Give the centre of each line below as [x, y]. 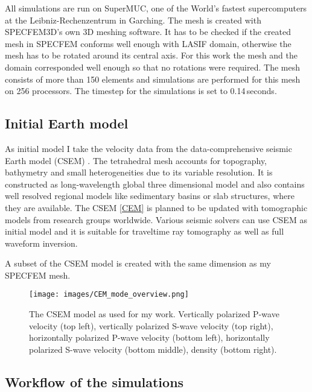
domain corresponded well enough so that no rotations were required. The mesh [152, 67]
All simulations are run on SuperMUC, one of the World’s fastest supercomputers [156, 8]
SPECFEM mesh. [38, 275]
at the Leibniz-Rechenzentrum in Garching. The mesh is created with [133, 20]
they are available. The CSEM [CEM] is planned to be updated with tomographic [156, 207]
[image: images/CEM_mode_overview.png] [109, 295]
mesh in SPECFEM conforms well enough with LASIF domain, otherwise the [148, 43]
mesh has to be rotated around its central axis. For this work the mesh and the [151, 55]
